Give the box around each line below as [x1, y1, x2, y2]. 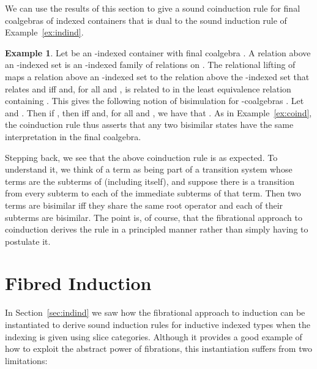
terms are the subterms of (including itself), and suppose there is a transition [5, 174, 294, 187]
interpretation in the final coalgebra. [5, 130, 141, 143]
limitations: [5, 354, 48, 367]
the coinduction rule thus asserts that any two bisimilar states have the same [5, 118, 294, 131]
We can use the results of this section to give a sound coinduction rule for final [5, 2, 300, 14]
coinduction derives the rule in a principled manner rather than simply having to [5, 223, 308, 236]
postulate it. [5, 234, 51, 247]
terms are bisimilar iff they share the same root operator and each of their [5, 198, 283, 211]
